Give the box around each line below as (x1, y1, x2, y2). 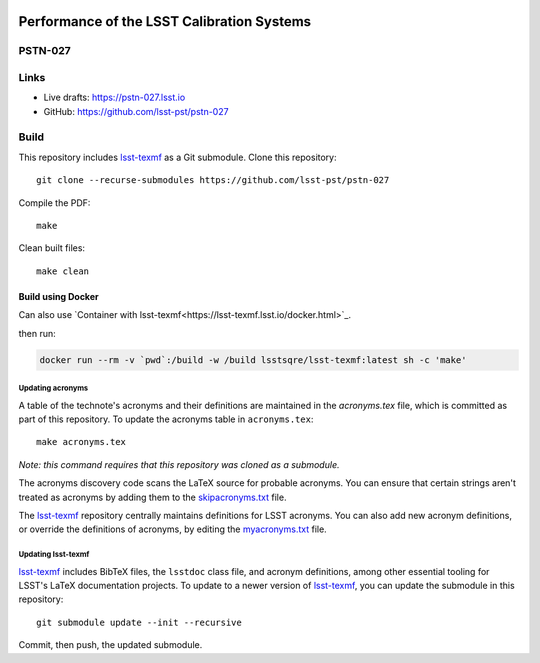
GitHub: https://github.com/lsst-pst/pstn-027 (43, 105, 229, 117)
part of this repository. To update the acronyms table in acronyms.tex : (18, 413, 314, 425)
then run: (18, 327, 57, 339)
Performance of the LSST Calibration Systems (18, 13, 312, 30)
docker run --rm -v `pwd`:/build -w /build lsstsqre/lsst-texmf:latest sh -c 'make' (39, 354, 467, 365)
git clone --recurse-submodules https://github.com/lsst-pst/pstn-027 (36, 175, 390, 186)
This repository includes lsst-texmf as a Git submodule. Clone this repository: (18, 151, 337, 163)
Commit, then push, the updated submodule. (18, 639, 203, 651)
